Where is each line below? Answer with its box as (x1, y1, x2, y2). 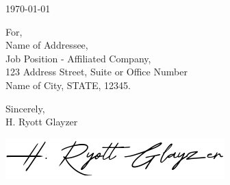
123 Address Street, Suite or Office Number (5, 64, 188, 79)
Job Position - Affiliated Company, (5, 51, 151, 65)
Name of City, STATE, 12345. (5, 77, 131, 92)
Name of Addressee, (5, 38, 88, 52)
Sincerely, (5, 101, 45, 115)
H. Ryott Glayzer (5, 114, 78, 129)
